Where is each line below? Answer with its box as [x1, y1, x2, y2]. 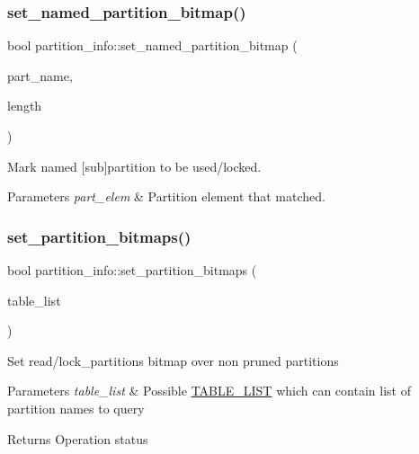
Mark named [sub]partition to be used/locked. [7, 156, 262, 175]
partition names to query [7, 398, 145, 417]
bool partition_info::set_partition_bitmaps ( [7, 261, 257, 279]
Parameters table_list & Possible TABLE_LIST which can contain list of [7, 381, 411, 400]
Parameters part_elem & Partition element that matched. [7, 187, 325, 206]
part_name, [7, 66, 73, 85]
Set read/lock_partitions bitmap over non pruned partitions [7, 351, 339, 369]
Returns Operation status [7, 429, 148, 448]
